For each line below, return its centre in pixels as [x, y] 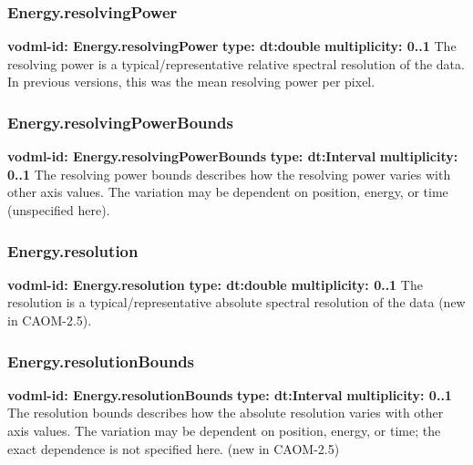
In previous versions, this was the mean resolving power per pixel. [191, 82]
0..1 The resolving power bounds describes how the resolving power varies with [229, 174]
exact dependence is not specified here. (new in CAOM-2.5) [174, 448]
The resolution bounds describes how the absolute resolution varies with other [226, 413]
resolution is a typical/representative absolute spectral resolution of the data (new [236, 302]
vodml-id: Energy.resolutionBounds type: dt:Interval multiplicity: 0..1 [230, 394]
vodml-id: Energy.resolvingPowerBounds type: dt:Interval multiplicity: [233, 156]
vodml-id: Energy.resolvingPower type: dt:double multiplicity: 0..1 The [232, 46]
